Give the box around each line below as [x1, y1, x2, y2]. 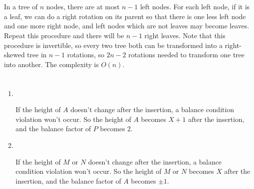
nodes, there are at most [46, 1, 120, 12]
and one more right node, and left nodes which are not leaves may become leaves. [4, 21, 249, 31]
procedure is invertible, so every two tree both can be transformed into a [4, 40, 223, 50]
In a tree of [4, 1, 38, 12]
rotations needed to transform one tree [128, 49, 245, 60]
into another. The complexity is [4, 59, 99, 69]
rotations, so [67, 49, 105, 60]
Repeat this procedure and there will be [4, 30, 124, 40]
